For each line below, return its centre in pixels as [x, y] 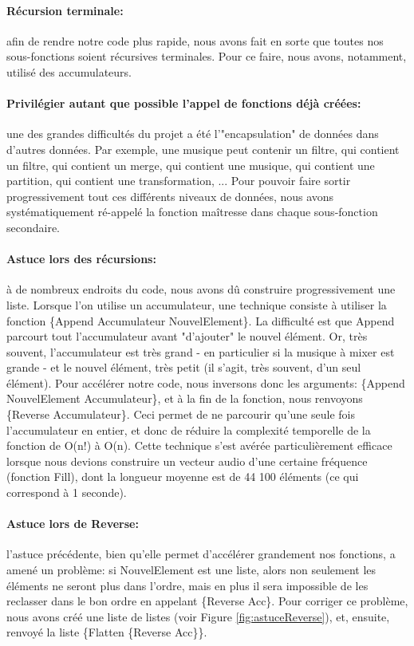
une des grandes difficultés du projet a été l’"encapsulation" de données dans [193, 134]
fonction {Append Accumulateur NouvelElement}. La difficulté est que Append [201, 320]
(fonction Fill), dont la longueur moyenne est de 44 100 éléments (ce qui [183, 477]
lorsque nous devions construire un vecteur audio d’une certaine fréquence [187, 461]
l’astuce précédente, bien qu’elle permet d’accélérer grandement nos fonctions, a [201, 554]
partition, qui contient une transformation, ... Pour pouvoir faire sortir [179, 181]
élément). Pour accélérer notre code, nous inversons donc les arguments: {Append [206, 382]
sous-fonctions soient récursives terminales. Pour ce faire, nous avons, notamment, [207, 56]
